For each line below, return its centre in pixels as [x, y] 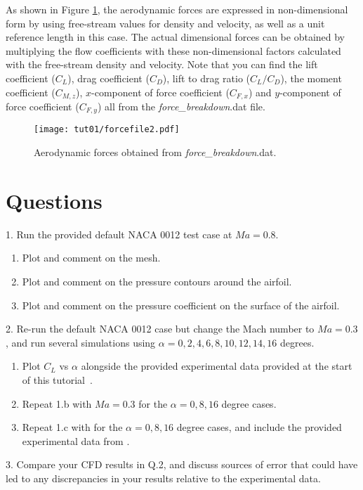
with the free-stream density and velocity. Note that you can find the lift [162, 64]
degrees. [297, 342]
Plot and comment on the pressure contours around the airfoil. [157, 282]
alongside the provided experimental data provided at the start [217, 366]
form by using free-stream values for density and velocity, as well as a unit [165, 23]
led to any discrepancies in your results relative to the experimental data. [163, 478]
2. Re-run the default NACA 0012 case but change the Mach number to [160, 329]
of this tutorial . [57, 380]
